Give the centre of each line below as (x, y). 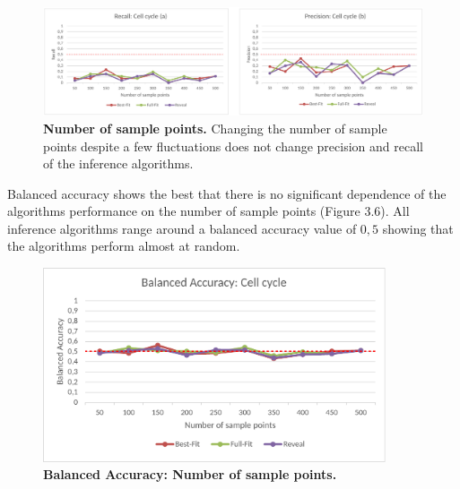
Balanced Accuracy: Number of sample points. (190, 474)
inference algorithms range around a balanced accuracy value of (182, 228)
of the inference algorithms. (118, 163)
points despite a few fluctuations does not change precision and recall (233, 146)
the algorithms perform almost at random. (124, 246)
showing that (418, 228)
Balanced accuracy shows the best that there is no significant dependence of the (227, 193)
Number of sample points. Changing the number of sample (215, 128)
